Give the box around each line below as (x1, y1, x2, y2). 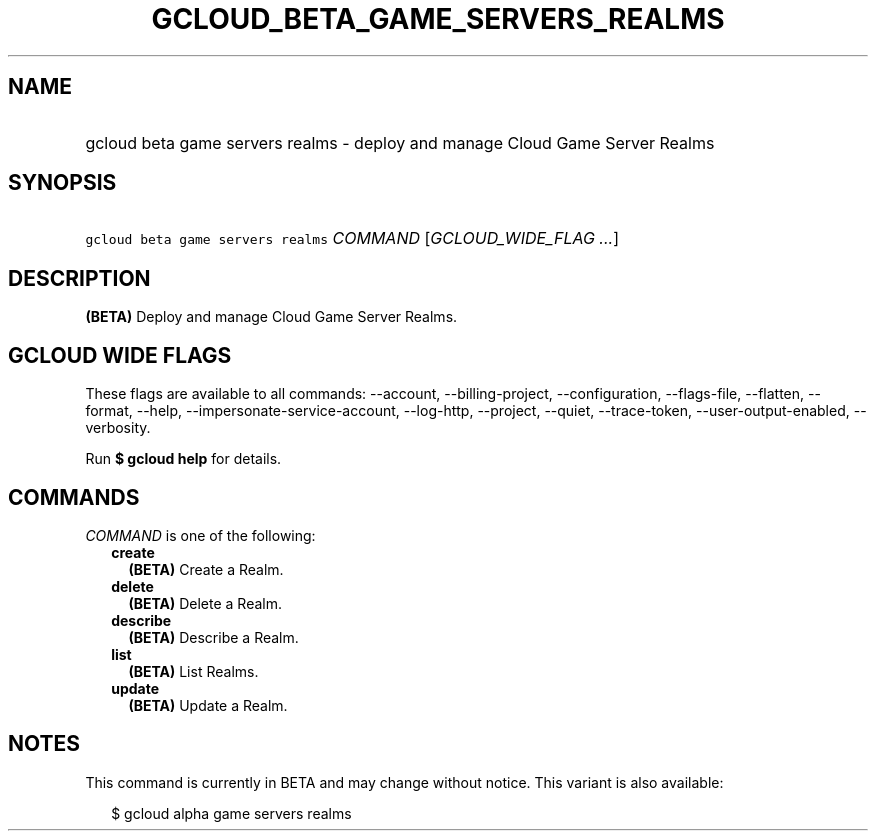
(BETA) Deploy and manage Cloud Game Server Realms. (85, 308, 458, 326)
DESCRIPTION (8, 265, 151, 291)
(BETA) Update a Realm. (128, 696, 288, 714)
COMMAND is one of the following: (85, 526, 316, 544)
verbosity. (85, 419, 151, 437)
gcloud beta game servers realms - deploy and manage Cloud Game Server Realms (85, 132, 715, 153)
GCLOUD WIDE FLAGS (8, 342, 232, 368)
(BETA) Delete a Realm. (128, 594, 283, 612)
